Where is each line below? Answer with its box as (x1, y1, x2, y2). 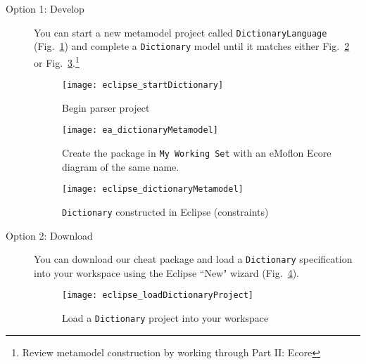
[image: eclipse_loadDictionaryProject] (62, 290, 254, 301)
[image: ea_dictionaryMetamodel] (62, 125, 218, 136)
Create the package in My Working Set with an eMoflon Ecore (62, 145, 332, 160)
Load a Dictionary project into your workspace (62, 311, 269, 325)
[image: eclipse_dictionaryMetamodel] (62, 184, 244, 195)
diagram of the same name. (62, 159, 179, 174)
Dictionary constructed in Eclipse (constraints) (62, 204, 269, 219)
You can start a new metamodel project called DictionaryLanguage (34, 25, 327, 39)
